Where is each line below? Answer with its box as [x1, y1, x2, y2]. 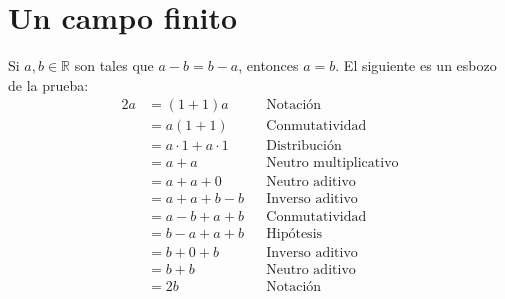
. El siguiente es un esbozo [335, 55, 497, 76]
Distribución [266, 139, 342, 154]
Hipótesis [266, 226, 323, 241]
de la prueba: [8, 74, 89, 95]
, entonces [238, 55, 299, 76]
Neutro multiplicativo [266, 156, 399, 171]
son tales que [74, 55, 154, 76]
